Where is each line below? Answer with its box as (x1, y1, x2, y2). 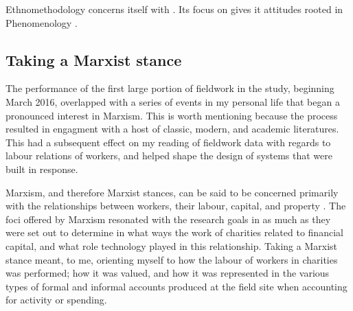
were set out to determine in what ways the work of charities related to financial (5, 225, 343, 240)
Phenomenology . (5, 15, 78, 30)
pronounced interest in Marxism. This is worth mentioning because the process (5, 108, 338, 122)
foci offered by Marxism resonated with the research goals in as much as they (5, 211, 331, 226)
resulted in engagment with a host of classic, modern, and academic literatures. (5, 122, 339, 136)
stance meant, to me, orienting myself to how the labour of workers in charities (5, 252, 338, 266)
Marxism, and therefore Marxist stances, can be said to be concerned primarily (5, 185, 339, 199)
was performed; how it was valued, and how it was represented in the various (5, 266, 330, 280)
